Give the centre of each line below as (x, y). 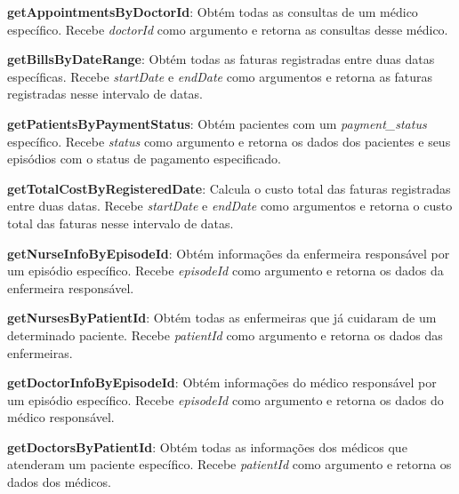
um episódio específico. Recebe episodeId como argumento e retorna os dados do (225, 399)
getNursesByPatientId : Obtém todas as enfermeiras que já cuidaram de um (222, 318)
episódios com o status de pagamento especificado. (144, 159)
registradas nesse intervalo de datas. (105, 94)
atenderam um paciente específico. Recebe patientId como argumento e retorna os (229, 464)
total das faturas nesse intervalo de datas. (121, 223)
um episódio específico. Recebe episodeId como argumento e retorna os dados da (225, 271)
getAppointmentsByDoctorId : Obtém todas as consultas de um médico (213, 12)
